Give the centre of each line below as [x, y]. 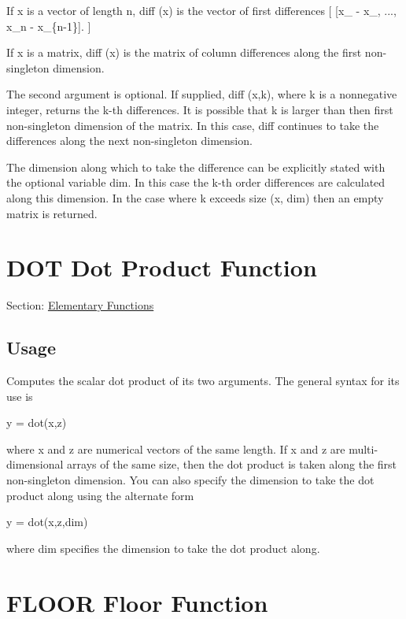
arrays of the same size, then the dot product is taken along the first [232, 464]
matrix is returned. [52, 213]
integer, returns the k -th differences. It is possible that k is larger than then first [200, 109]
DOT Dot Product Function [162, 267]
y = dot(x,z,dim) [47, 522]
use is [20, 396]
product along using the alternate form [100, 495]
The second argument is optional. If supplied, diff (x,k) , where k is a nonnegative [202, 94]
